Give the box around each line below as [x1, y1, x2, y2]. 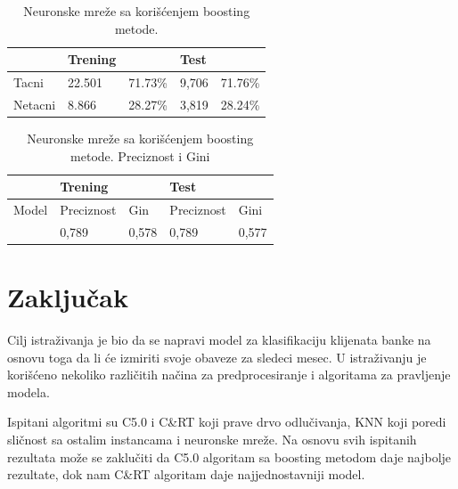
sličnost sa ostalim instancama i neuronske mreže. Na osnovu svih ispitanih [7, 430, 417, 449]
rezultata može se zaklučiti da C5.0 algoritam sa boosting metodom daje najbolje [7, 447, 452, 466]
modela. [7, 382, 50, 401]
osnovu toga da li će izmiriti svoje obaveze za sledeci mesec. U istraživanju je [7, 347, 427, 366]
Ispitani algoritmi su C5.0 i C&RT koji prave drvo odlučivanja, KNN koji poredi [7, 412, 446, 431]
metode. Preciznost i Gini [70, 146, 210, 165]
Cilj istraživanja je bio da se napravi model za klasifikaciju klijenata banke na [7, 330, 431, 349]
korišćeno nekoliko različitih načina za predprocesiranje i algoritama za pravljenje [7, 365, 451, 384]
